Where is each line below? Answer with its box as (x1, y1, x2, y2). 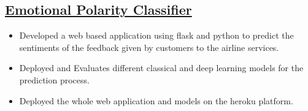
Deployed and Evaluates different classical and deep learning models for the (19, 61, 304, 74)
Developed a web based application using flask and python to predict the (19, 29, 294, 42)
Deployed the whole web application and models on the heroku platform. (19, 94, 293, 107)
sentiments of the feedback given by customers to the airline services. (19, 40, 279, 53)
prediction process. (19, 73, 90, 86)
